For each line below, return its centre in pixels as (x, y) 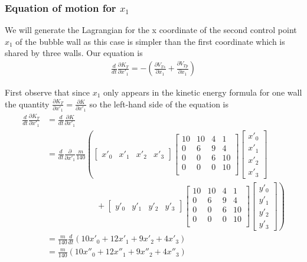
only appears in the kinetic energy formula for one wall (203, 92)
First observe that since (47, 92)
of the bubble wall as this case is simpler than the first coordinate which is (150, 41)
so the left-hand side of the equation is (159, 104)
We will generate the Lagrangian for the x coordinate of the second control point (151, 30)
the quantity (27, 104)
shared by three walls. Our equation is (74, 53)
